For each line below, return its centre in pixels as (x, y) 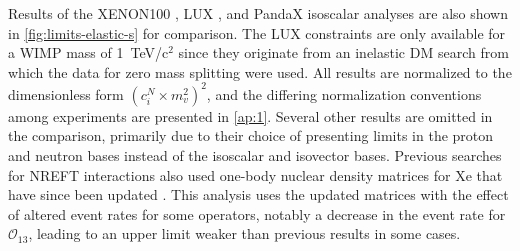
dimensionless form (66, 93)
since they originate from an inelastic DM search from (343, 52)
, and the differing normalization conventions (344, 93)
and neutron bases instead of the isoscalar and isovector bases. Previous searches (255, 155)
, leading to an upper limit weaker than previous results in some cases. (244, 233)
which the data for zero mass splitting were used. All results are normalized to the (260, 71)
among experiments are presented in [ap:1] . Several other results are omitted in (250, 115)
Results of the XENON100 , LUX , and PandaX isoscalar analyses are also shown (258, 13)
